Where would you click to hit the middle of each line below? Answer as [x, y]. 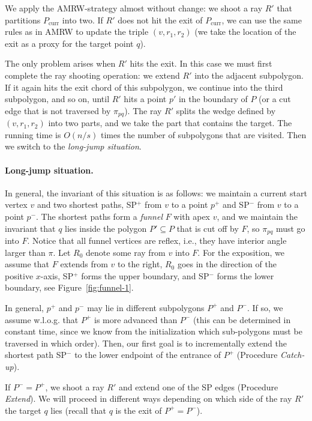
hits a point [145, 99]
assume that [27, 264]
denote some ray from [126, 252]
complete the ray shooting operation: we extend [92, 75]
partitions [23, 20]
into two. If [82, 20]
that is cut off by [208, 228]
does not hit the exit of [160, 20]
